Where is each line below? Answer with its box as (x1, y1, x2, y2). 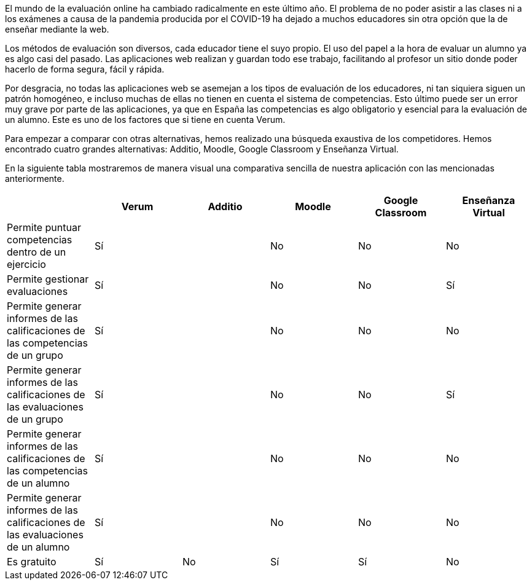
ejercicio (7, 258, 46, 270)
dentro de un (7, 246, 66, 258)
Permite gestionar (7, 273, 89, 285)
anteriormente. (5, 173, 65, 184)
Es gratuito (7, 556, 57, 568)
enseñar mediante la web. (5, 24, 109, 34)
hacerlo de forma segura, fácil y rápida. (5, 64, 165, 74)
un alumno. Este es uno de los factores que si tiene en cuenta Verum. (5, 114, 286, 125)
